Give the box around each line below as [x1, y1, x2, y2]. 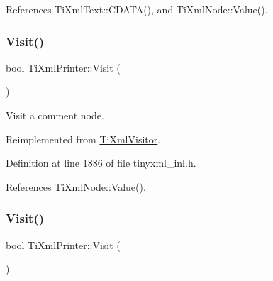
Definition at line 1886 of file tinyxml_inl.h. [6, 155, 196, 170]
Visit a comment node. [6, 108, 104, 122]
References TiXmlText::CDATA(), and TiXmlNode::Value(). [6, 2, 268, 16]
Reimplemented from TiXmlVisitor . [6, 131, 161, 146]
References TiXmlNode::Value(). [6, 179, 146, 194]
